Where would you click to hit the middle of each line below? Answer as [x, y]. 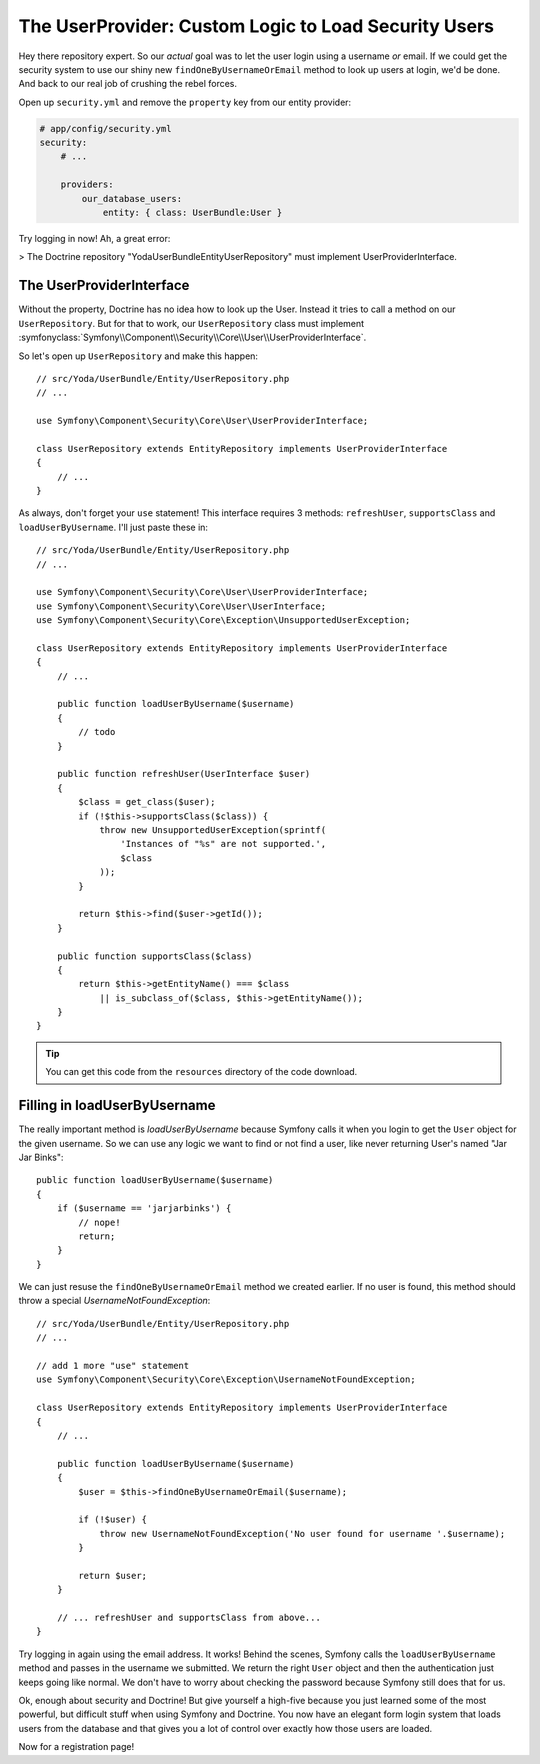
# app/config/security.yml [105, 128]
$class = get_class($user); [147, 802]
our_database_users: [132, 198]
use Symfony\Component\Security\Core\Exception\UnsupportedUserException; [223, 620]
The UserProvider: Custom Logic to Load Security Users [256, 26]
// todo [97, 732]
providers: [87, 184]
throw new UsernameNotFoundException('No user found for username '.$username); [302, 1533]
